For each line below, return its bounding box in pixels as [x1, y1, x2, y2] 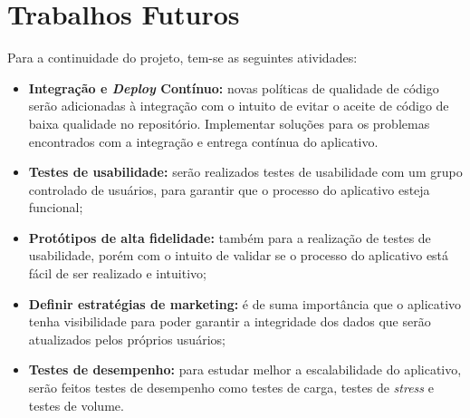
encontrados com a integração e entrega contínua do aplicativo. [28, 131, 379, 151]
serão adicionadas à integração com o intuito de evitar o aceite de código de [28, 96, 449, 115]
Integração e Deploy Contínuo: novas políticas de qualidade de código [28, 78, 439, 97]
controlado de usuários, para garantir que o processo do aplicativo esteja [28, 180, 430, 199]
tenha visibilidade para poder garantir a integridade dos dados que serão [28, 312, 431, 331]
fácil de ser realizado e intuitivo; [28, 264, 206, 283]
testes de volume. [28, 395, 124, 414]
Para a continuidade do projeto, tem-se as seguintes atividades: [7, 48, 358, 67]
